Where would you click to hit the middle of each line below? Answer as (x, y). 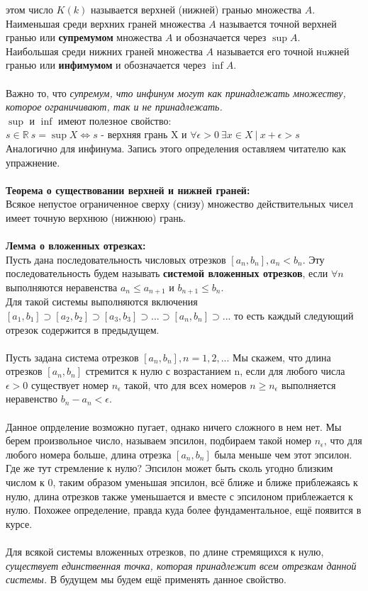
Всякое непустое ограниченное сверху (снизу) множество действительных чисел (180, 204)
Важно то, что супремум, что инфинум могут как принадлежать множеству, (176, 92)
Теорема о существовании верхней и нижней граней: (128, 190)
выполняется (309, 384)
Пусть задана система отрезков (72, 357)
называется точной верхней (278, 23)
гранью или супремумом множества (84, 37)
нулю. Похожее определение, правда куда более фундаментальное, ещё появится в (184, 510)
